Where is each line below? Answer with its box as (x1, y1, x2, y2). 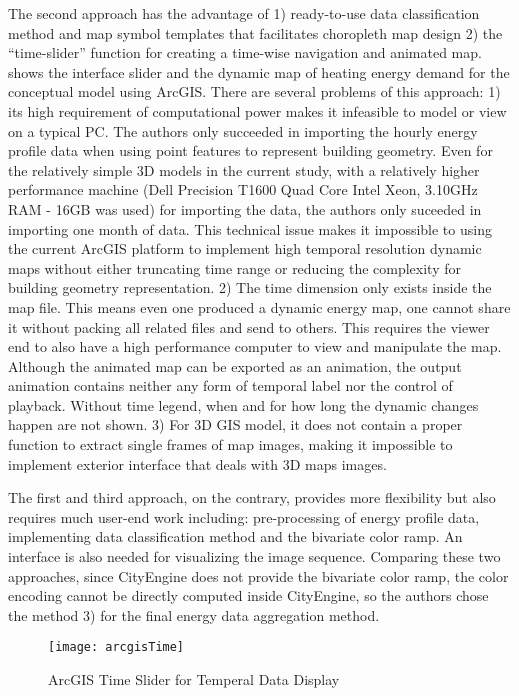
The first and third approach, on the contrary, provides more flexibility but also (8, 487, 496, 508)
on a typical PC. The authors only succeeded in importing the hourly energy (8, 120, 478, 141)
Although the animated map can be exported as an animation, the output (8, 355, 462, 376)
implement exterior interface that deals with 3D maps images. (8, 453, 387, 474)
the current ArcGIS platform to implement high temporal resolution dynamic (8, 238, 482, 259)
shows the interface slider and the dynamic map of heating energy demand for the (8, 61, 510, 82)
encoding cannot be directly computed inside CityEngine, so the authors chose (8, 585, 489, 606)
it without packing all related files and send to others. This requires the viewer (8, 316, 490, 337)
